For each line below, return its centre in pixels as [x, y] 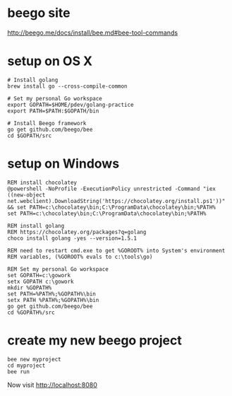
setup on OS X [50, 61]
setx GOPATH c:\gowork [41, 281]
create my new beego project [94, 340]
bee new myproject [34, 359]
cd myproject [26, 366]
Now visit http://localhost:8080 [52, 385]
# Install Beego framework [47, 123]
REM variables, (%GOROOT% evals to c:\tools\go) [80, 257]
